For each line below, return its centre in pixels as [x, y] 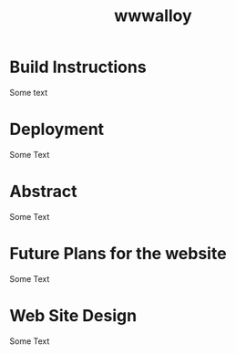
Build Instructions [78, 67]
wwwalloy [153, 16]
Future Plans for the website [118, 254]
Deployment [57, 130]
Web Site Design [73, 315]
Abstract [43, 192]
